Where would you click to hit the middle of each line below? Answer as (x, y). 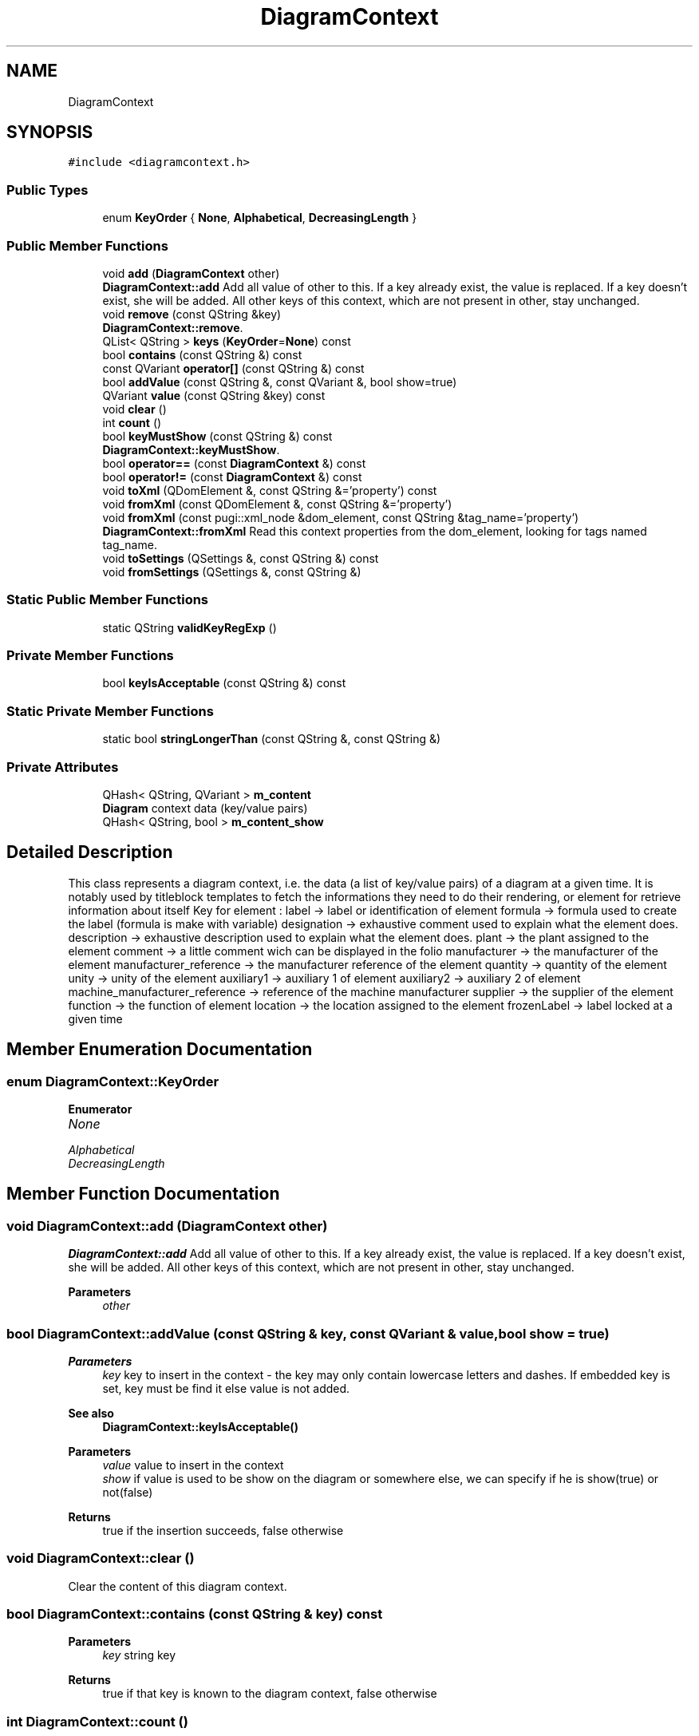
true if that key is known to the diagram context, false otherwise (270, 1694)
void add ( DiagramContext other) (191, 273)
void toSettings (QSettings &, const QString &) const (241, 558)
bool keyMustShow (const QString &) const (217, 436)
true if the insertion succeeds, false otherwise (223, 1530)
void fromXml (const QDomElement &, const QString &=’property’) (277, 504)
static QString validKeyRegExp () (190, 627)
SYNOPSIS (50, 132)
